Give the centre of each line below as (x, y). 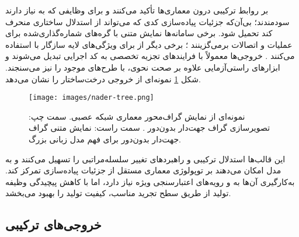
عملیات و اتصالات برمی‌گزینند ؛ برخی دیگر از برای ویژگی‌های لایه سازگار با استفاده (149, 44)
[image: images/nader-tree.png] (91, 98)
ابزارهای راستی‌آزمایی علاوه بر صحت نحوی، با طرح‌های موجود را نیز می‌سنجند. (143, 67)
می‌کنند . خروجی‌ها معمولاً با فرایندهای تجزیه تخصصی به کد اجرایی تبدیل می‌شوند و (150, 56)
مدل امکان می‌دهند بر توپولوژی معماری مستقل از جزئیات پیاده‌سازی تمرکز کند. (143, 170)
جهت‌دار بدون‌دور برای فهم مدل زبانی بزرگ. (105, 139)
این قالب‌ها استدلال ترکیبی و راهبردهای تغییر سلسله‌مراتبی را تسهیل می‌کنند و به (145, 158)
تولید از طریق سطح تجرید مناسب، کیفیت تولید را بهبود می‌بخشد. (118, 193)
